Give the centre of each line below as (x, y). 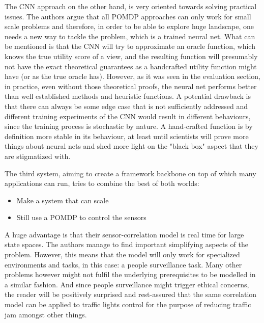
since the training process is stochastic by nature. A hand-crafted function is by (129, 126)
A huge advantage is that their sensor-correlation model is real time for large (124, 234)
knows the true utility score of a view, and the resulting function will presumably (131, 56)
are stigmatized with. (38, 156)
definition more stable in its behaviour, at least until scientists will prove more (127, 136)
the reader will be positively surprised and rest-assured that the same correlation (131, 294)
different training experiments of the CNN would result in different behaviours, (128, 116)
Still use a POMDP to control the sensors (81, 217)
